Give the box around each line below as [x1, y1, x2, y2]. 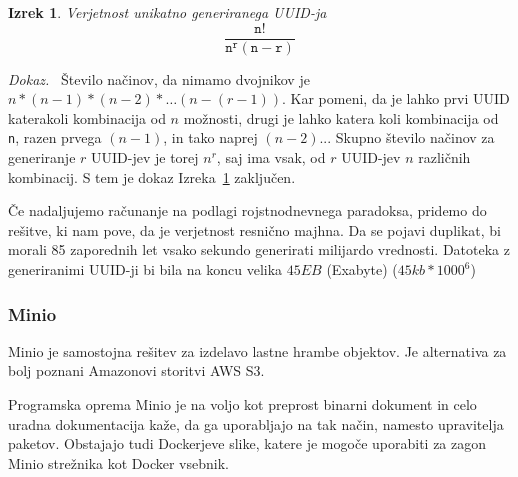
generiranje [8, 147, 76, 168]
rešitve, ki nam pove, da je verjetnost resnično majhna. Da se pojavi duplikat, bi [8, 219, 501, 240]
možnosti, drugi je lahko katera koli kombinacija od [183, 107, 499, 128]
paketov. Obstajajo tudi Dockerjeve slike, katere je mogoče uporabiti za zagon [8, 433, 487, 454]
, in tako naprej [163, 127, 258, 148]
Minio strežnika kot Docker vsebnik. [8, 452, 229, 473]
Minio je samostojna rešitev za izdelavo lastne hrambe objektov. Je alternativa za [8, 340, 507, 361]
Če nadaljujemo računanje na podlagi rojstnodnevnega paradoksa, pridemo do [8, 200, 487, 221]
